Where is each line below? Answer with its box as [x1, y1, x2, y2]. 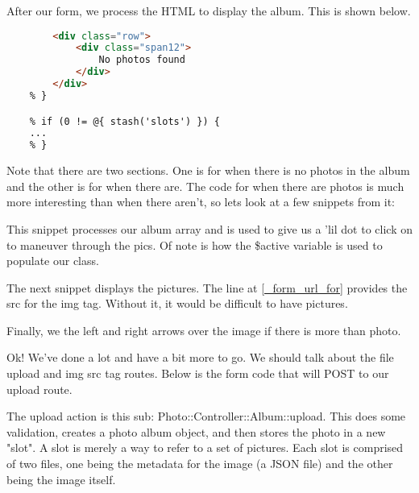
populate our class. [6, 252, 99, 269]
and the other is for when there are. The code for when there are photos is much [6, 177, 404, 194]
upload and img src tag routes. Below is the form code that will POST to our [6, 365, 389, 382]
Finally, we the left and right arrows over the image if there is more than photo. [6, 321, 401, 338]
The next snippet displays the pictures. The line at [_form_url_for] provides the [6, 279, 408, 296]
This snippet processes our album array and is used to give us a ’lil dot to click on [6, 220, 413, 237]
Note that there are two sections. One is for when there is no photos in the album [6, 162, 410, 179]
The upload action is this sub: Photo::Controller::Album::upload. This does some [6, 408, 406, 425]
